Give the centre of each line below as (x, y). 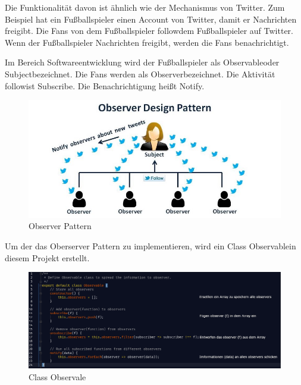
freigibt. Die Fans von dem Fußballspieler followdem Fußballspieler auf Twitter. (149, 31)
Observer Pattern (60, 226)
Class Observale (57, 376)
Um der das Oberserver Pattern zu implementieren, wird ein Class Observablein (150, 246)
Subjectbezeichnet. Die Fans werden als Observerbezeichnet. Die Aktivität (140, 73)
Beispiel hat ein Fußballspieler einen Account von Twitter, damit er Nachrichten (151, 19)
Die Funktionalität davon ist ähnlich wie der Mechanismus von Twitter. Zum (145, 7)
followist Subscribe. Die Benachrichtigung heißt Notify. (105, 85)
